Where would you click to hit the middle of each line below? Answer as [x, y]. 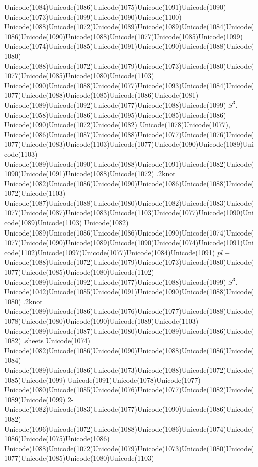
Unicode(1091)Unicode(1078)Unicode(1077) [134, 380]
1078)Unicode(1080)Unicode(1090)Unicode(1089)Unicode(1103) [101, 321]
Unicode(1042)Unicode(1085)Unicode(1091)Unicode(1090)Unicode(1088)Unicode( [129, 291]
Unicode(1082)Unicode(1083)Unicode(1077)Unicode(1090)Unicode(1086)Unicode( [129, 409]
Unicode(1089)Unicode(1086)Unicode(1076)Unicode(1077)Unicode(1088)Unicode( [129, 311]
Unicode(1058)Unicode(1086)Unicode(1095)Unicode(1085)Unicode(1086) [115, 114]
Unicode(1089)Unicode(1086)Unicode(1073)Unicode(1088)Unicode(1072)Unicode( [129, 370]
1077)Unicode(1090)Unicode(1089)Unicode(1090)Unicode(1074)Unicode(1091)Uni [129, 242]
